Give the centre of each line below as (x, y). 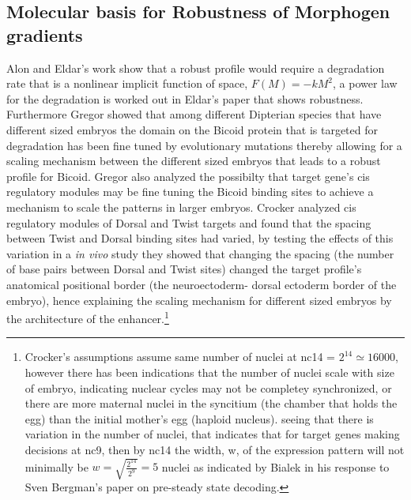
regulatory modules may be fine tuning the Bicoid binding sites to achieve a (190, 192)
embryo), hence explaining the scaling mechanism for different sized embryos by (199, 300)
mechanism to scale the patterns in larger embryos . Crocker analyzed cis (181, 207)
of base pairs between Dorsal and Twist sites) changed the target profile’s (184, 269)
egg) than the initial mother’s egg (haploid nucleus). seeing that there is (199, 418)
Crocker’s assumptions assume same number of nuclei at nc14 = (180, 357)
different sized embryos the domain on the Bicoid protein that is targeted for (192, 129)
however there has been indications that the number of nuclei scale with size (209, 372)
